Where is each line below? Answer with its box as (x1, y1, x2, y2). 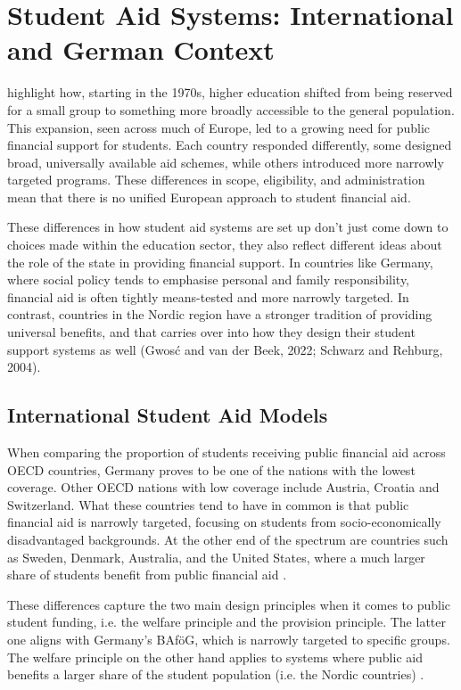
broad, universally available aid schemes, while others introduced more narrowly (7, 152, 444, 171)
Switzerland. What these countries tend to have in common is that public (7, 495, 409, 513)
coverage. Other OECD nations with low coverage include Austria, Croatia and (7, 478, 440, 497)
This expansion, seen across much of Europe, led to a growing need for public (7, 118, 431, 136)
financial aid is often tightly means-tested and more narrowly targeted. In (7, 287, 409, 306)
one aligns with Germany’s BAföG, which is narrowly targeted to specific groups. (7, 629, 450, 648)
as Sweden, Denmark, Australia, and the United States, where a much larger (7, 547, 425, 566)
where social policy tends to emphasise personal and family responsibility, (7, 270, 410, 289)
